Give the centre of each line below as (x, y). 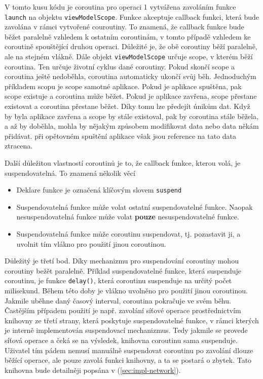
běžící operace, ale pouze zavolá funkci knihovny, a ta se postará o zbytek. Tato (128, 360)
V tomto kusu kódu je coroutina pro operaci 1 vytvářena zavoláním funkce (120, 7)
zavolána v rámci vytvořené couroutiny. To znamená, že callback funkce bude (124, 27)
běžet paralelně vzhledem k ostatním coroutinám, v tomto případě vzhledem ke (128, 36)
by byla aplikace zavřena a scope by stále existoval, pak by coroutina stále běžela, (131, 116)
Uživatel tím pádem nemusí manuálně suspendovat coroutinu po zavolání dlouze (129, 350)
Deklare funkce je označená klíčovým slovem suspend (99, 190)
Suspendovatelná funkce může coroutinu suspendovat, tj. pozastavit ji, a (128, 234)
